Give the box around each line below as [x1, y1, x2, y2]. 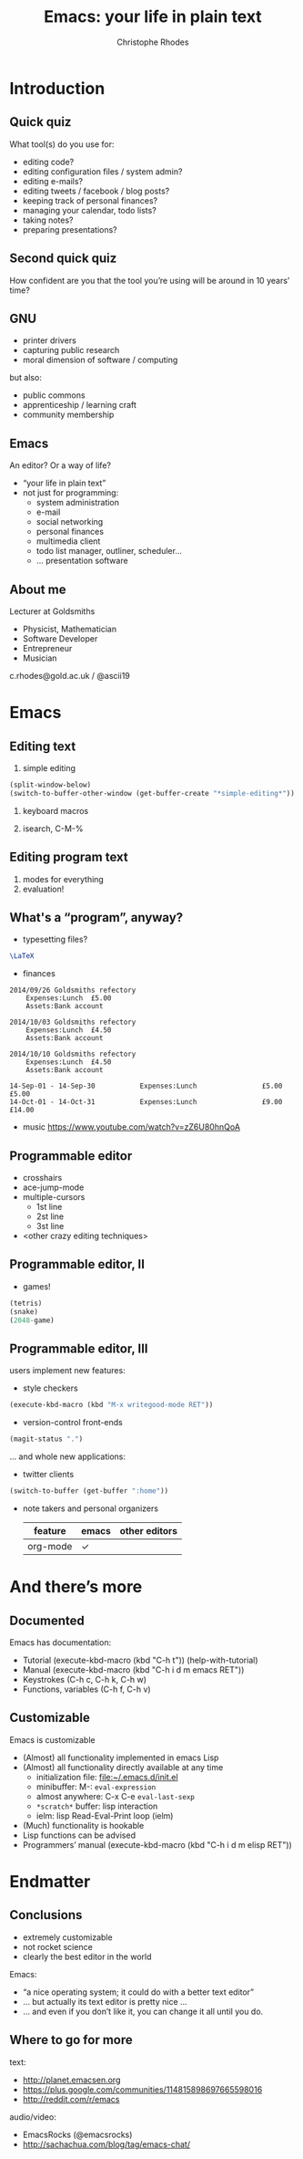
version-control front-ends [22, 1417, 123, 1428]
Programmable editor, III [9, 1340, 148, 1356]
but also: [9, 372, 43, 383]
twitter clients [22, 1469, 75, 1480]
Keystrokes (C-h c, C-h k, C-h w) [22, 1674, 147, 1684]
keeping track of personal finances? [22, 194, 158, 206]
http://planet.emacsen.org [22, 2074, 121, 2085]
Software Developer [22, 633, 98, 644]
